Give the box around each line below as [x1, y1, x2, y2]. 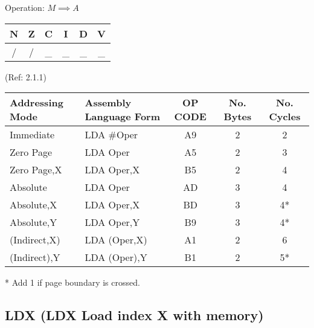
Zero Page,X [10, 162, 62, 177]
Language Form [85, 109, 161, 124]
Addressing [10, 95, 63, 110]
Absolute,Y [10, 215, 57, 230]
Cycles [269, 109, 301, 124]
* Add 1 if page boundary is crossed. [5, 276, 140, 289]
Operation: [5, 1, 45, 13]
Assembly [85, 95, 132, 110]
